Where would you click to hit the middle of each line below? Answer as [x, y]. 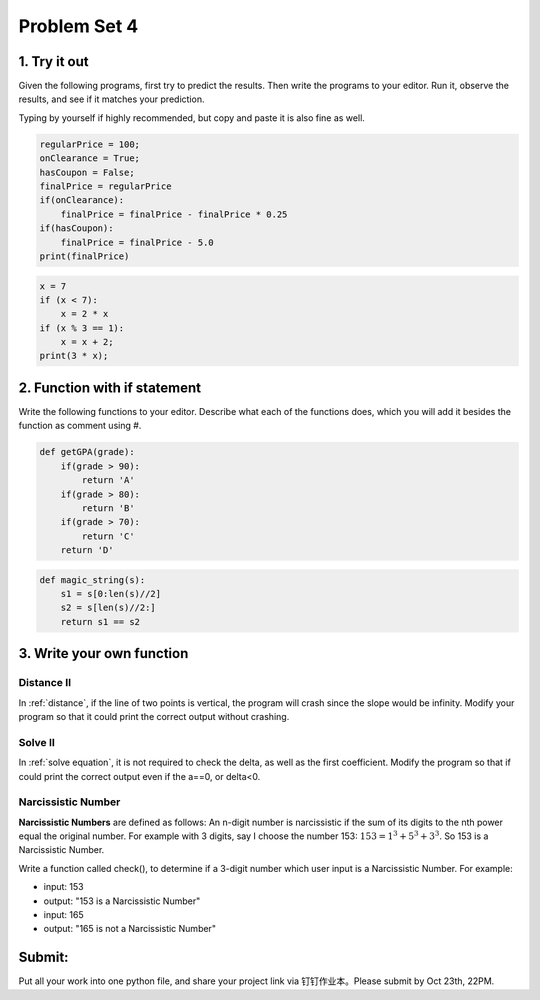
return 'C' [108, 536]
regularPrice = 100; [89, 144]
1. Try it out [53, 61]
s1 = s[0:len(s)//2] [111, 594]
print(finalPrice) [84, 256]
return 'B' [108, 508]
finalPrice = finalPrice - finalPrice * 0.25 [174, 214]
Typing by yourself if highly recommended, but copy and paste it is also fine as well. [191, 117]
